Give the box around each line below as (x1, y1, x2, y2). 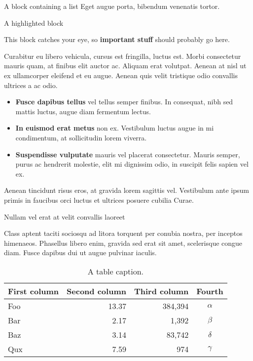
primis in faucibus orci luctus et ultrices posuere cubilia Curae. (4, 194, 194, 205)
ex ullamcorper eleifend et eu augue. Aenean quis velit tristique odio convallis (4, 70, 238, 80)
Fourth (196, 285, 223, 297)
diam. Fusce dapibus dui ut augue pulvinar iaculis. (4, 247, 157, 258)
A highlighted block (4, 17, 64, 28)
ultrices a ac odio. (4, 80, 58, 90)
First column (8, 285, 59, 297)
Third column (134, 285, 189, 297)
